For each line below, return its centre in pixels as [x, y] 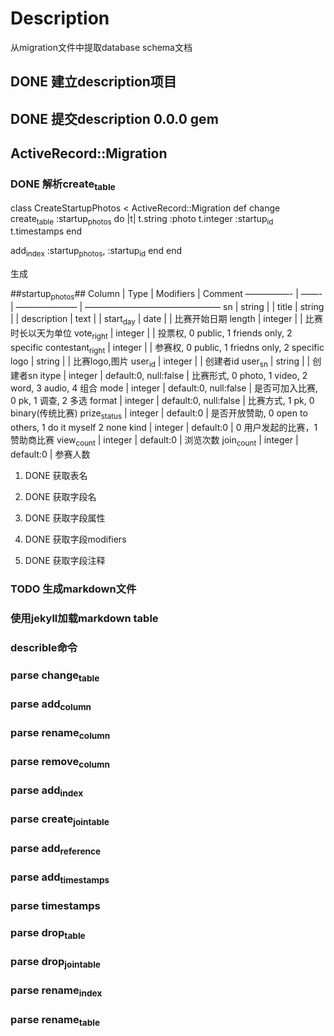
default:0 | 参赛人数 [50, 454]
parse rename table [55, 1020]
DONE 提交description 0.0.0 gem [114, 118]
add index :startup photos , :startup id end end [96, 252]
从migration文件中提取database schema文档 [101, 47]
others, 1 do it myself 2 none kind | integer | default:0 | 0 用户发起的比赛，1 [164, 428]
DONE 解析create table [63, 185]
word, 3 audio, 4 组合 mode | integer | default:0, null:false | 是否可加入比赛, [164, 388]
